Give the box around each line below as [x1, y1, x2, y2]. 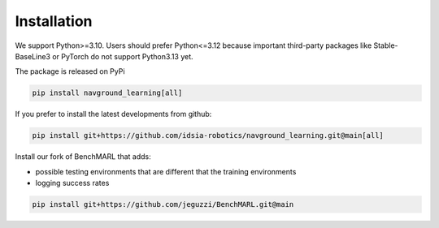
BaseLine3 [15, 51, 50, 61]
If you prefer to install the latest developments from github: [15, 110, 212, 119]
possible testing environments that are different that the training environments [35, 166, 297, 176]
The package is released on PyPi [15, 67, 125, 76]
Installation [15, 12, 93, 30]
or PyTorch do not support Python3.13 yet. [51, 51, 194, 61]
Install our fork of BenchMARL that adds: [15, 152, 152, 161]
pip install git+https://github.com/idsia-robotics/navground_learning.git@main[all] [32, 131, 384, 140]
